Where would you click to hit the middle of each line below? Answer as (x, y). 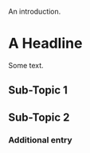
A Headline (45, 44)
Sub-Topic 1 (38, 90)
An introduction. (35, 11)
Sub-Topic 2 (39, 117)
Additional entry (41, 140)
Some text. (26, 65)
